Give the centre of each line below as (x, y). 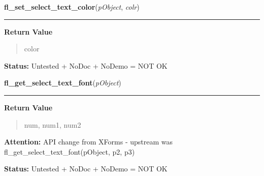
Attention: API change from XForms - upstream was (88, 142)
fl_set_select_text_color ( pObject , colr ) (72, 7)
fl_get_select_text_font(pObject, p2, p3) (70, 151)
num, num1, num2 (53, 124)
